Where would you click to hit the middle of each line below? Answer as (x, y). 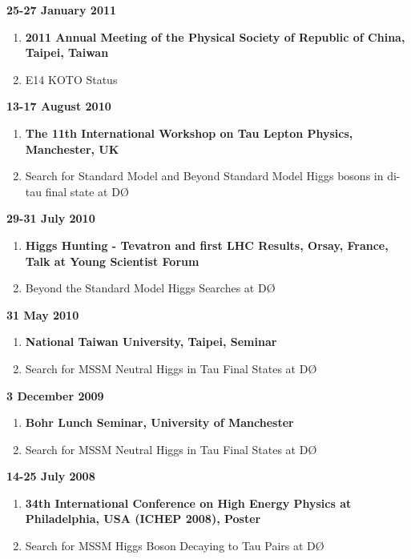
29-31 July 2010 (51, 218)
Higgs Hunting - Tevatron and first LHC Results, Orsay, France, (207, 245)
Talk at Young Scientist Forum (112, 261)
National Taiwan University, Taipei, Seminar (151, 342)
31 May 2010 (43, 314)
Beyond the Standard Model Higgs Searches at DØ (150, 288)
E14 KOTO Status (71, 79)
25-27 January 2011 (62, 10)
